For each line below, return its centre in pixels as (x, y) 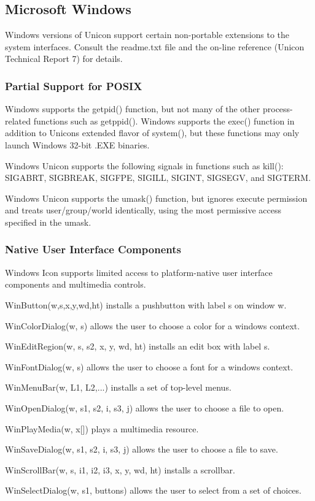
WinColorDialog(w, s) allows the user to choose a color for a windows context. (153, 325)
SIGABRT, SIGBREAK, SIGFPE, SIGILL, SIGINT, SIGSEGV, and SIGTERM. (158, 178)
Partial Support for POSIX (74, 86)
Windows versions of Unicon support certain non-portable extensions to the (147, 35)
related (18, 120)
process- (278, 109)
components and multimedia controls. (76, 284)
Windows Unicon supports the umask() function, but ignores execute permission (156, 198)
